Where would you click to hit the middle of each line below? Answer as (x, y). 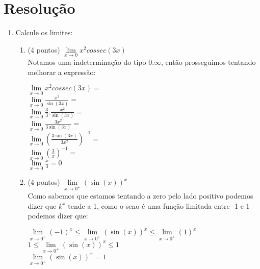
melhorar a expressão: (62, 72)
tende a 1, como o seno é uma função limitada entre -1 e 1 (159, 205)
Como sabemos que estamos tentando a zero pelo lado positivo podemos (140, 195)
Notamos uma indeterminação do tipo (87, 62)
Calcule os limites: (44, 32)
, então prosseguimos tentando (209, 62)
